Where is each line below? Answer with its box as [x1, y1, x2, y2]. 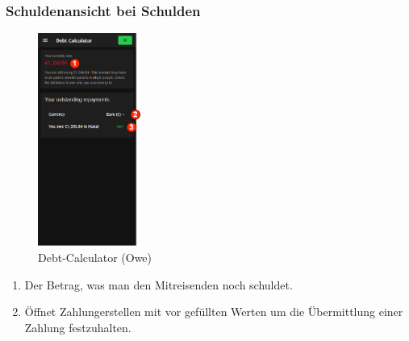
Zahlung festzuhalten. [24, 318, 131, 335]
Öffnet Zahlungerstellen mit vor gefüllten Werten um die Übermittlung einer [24, 303, 403, 320]
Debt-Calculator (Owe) [38, 249, 152, 266]
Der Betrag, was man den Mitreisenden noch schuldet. [24, 276, 293, 293]
